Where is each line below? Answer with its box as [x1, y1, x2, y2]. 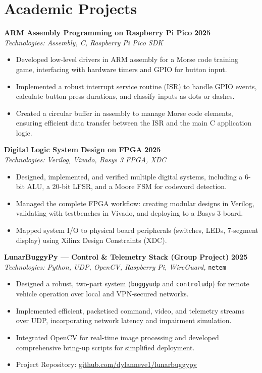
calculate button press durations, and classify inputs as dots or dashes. [16, 91, 235, 101]
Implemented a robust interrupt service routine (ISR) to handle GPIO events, [16, 81, 257, 91]
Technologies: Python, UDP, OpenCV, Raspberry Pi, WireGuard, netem [4, 261, 226, 272]
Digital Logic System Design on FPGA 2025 [4, 144, 161, 155]
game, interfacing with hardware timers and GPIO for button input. [16, 64, 227, 74]
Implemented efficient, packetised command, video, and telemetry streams [16, 305, 244, 316]
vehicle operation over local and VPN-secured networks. [16, 288, 189, 299]
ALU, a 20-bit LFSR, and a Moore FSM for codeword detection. [27, 181, 227, 192]
